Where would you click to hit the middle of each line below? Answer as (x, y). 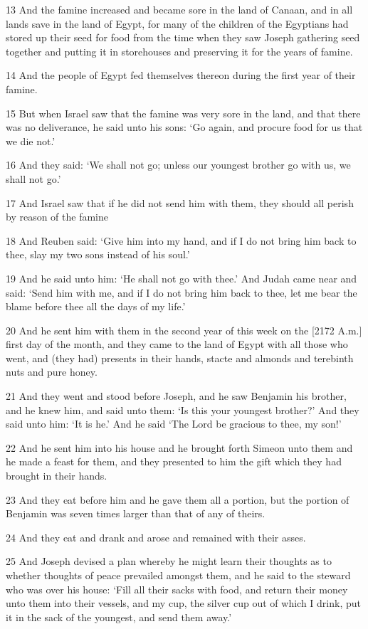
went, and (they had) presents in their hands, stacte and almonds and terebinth (180, 358)
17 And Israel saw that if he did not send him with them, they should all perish (180, 202)
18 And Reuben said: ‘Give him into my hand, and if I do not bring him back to (181, 240)
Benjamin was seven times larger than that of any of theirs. (136, 513)
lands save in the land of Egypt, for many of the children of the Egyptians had (177, 23)
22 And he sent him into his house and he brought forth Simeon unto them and (179, 447)
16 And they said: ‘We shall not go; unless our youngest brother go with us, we (178, 165)
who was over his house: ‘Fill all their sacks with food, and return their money (177, 589)
